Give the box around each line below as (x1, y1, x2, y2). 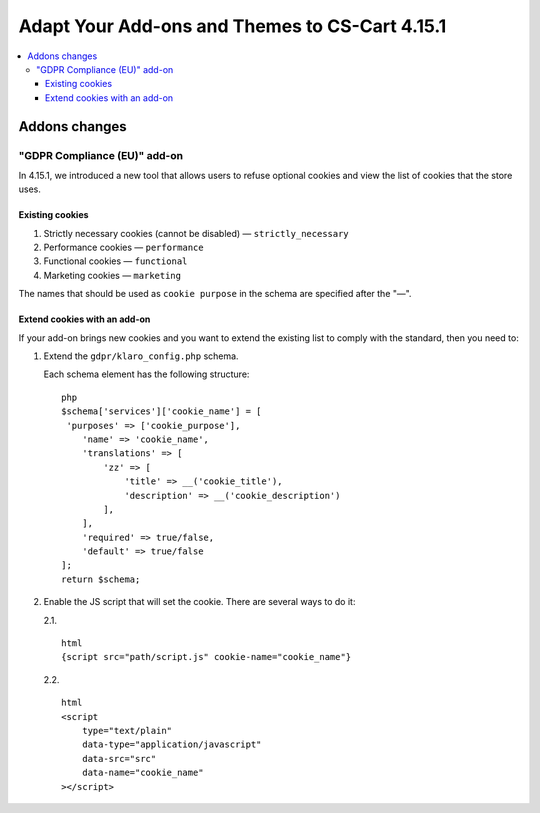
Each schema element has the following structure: (43, 368, 250, 380)
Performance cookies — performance (43, 241, 204, 254)
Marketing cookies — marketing (43, 269, 182, 281)
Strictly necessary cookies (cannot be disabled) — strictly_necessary (43, 227, 349, 239)
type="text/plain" (81, 725, 173, 736)
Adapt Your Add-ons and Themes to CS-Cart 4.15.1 (18, 15, 447, 37)
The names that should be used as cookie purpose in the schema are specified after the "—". (18, 288, 412, 300)
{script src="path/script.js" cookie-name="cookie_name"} (61, 651, 352, 663)
